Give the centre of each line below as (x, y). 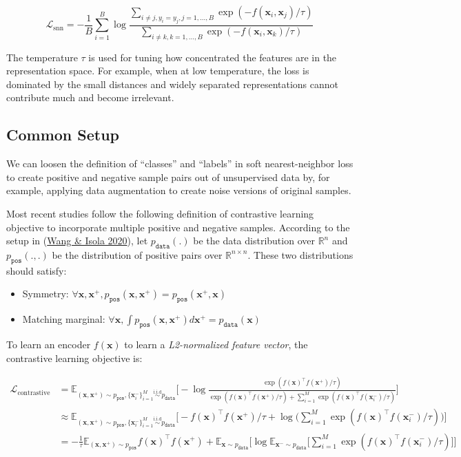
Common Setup (63, 135)
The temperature (42, 57)
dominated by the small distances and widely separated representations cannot (173, 84)
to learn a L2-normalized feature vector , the (216, 344)
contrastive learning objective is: (74, 358)
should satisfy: (37, 270)
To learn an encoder (49, 344)
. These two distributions (300, 254)
